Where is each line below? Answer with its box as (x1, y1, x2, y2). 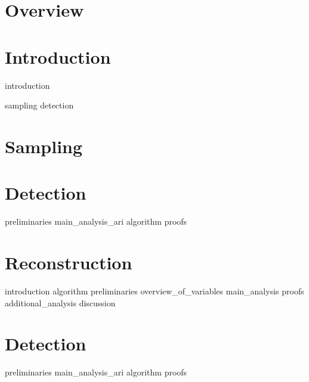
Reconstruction (5, 250, 132, 274)
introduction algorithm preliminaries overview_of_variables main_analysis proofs (5, 284, 304, 297)
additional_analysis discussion (5, 296, 116, 309)
